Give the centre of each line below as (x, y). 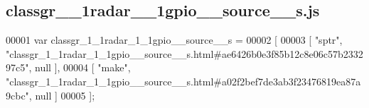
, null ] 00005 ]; (62, 95)
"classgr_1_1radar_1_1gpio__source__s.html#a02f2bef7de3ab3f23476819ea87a (183, 81)
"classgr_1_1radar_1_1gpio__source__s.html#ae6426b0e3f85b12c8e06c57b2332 (184, 53)
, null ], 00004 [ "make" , (80, 67)
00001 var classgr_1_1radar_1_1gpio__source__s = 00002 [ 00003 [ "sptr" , (174, 40)
